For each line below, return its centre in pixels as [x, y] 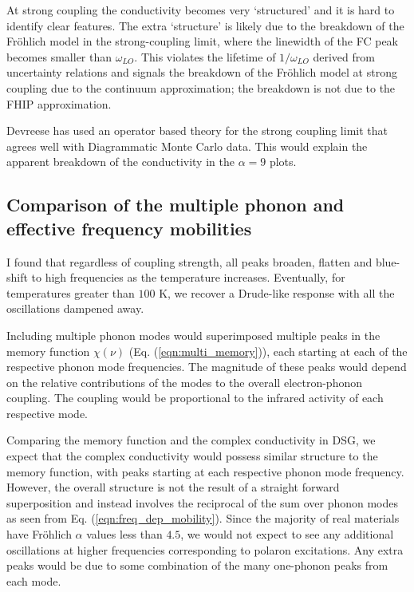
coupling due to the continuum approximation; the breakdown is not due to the [201, 87]
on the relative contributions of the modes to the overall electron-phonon [184, 382]
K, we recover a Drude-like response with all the [277, 292]
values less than [124, 534]
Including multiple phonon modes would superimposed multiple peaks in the [193, 335]
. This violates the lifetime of [205, 56]
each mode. [34, 580]
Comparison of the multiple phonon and [175, 205]
